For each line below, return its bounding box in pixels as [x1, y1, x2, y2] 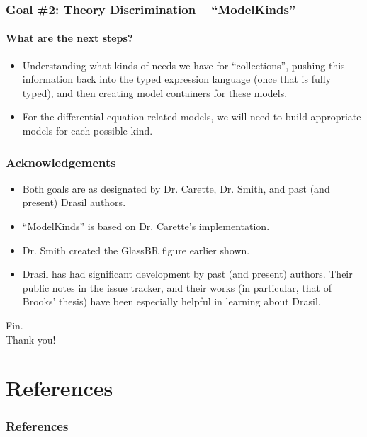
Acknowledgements [6, 153, 116, 171]
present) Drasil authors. [22, 195, 126, 210]
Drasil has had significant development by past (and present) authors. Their [22, 266, 353, 281]
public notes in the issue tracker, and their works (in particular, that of [22, 280, 332, 295]
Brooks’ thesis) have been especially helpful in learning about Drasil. [22, 294, 321, 309]
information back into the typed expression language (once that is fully [22, 72, 331, 86]
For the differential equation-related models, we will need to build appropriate [22, 109, 361, 124]
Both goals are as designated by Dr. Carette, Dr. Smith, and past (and [22, 181, 330, 195]
